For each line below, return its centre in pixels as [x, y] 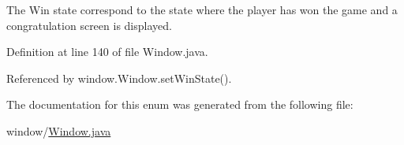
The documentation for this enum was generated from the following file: [180, 104]
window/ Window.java [59, 130]
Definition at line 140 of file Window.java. [107, 52]
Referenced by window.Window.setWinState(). [119, 78]
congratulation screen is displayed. [89, 25]
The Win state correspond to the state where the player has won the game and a [202, 9]
